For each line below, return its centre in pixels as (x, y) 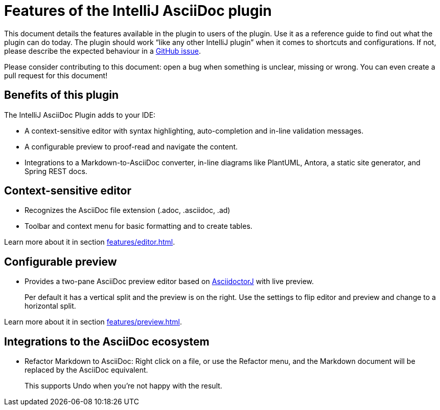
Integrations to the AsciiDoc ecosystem (107, 341)
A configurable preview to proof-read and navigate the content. (131, 146)
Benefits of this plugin (61, 95)
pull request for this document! (56, 75)
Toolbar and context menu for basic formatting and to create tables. (138, 226)
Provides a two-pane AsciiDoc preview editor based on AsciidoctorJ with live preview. (169, 282)
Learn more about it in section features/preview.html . (93, 322)
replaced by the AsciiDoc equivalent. (86, 370)
